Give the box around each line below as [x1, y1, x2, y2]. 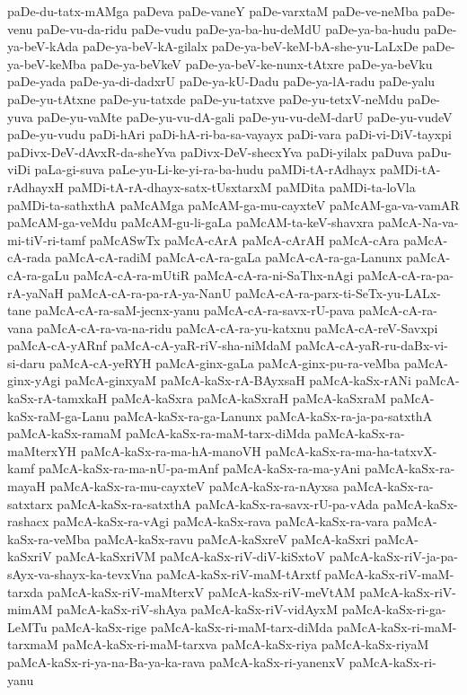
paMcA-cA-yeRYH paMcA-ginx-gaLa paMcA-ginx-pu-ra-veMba [48, 353, 401, 372]
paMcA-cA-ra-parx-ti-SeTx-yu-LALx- [235, 283, 441, 302]
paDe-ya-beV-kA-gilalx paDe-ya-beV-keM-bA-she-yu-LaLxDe [82, 37, 419, 56]
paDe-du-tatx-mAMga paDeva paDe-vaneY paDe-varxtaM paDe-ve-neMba [7, 2, 419, 20]
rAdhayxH [7, 177, 65, 196]
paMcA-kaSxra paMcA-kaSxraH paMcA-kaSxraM [110, 389, 386, 408]
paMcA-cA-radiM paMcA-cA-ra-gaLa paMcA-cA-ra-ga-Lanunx [55, 248, 402, 267]
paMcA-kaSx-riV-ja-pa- [329, 547, 458, 566]
